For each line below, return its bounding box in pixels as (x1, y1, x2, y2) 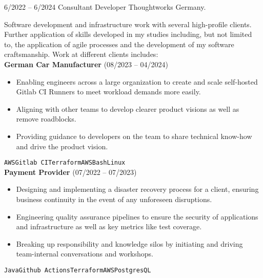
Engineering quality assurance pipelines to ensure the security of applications (16, 211, 258, 222)
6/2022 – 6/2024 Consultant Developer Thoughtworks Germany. (4, 2, 206, 12)
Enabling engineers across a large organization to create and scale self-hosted (16, 76, 258, 87)
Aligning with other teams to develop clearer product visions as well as (16, 103, 239, 114)
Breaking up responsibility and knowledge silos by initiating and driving (16, 238, 243, 249)
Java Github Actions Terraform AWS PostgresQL (4, 266, 151, 274)
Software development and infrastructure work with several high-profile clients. (4, 18, 252, 29)
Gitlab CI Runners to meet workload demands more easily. (16, 86, 201, 97)
